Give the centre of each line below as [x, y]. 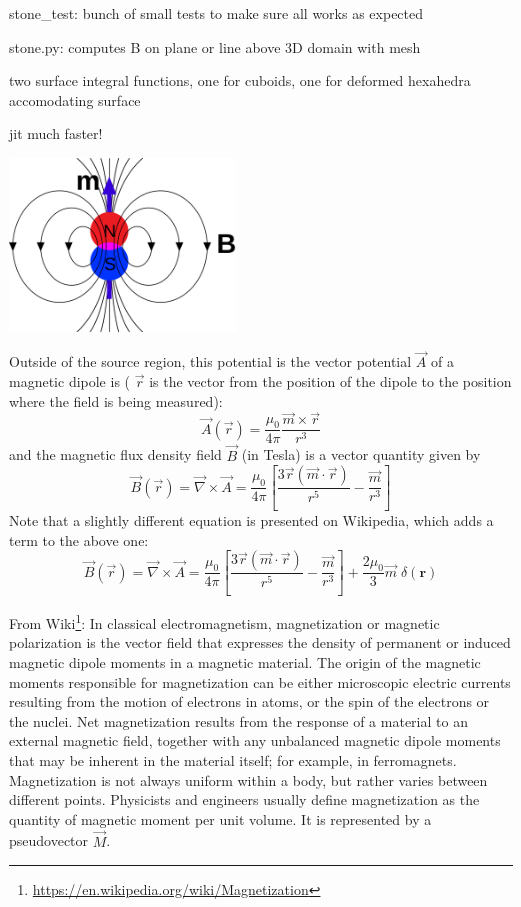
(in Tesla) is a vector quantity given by [361, 454]
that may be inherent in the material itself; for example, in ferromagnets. [233, 760]
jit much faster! [56, 133]
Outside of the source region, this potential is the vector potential [210, 361]
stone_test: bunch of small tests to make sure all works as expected [216, 13]
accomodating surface [75, 99]
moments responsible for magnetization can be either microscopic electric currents [260, 681]
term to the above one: [79, 539]
